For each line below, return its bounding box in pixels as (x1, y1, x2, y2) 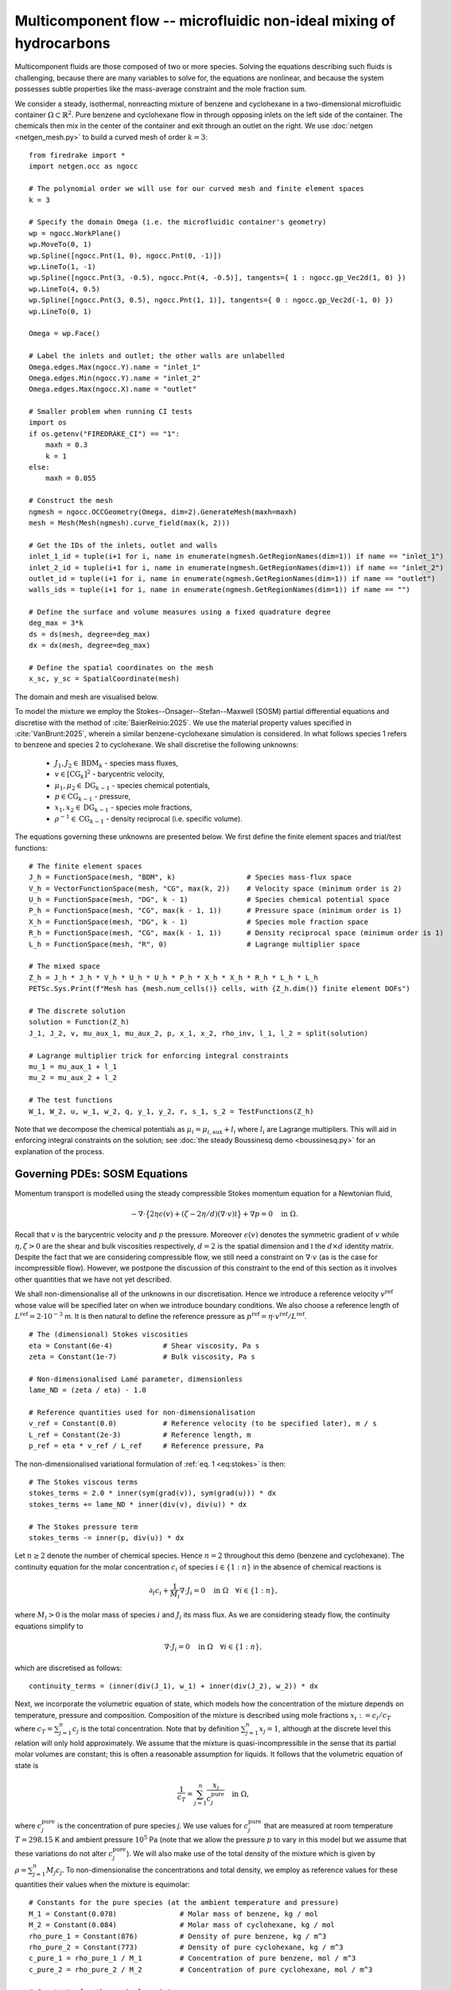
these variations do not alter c (14, 1848, 113, 1858)
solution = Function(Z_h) (29, 1017, 130, 1027)
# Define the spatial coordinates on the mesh (29, 663, 214, 673)
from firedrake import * (29, 151, 126, 160)
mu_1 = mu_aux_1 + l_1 (29, 1062, 118, 1071)
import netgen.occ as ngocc (29, 162, 138, 171)
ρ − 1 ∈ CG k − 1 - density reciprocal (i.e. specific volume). (54, 813, 243, 825)
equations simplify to (14, 1621, 84, 1631)
